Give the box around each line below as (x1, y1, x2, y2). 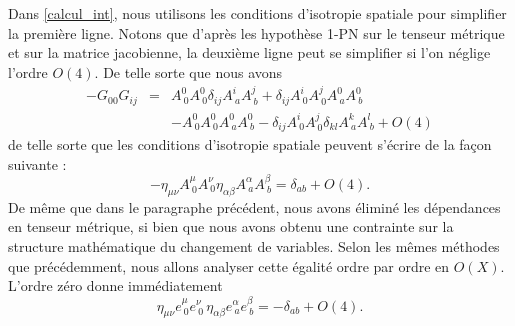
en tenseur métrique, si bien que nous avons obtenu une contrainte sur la (8, 216, 454, 237)
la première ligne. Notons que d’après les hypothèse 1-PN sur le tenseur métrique (8, 22, 505, 43)
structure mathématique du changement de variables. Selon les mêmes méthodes (8, 235, 500, 256)
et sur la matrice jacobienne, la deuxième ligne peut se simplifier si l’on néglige (8, 42, 491, 63)
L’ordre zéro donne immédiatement (8, 275, 223, 296)
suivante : (8, 153, 67, 174)
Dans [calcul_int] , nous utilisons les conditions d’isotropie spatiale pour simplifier (8, 3, 507, 23)
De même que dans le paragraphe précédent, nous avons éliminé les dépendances (8, 196, 501, 217)
